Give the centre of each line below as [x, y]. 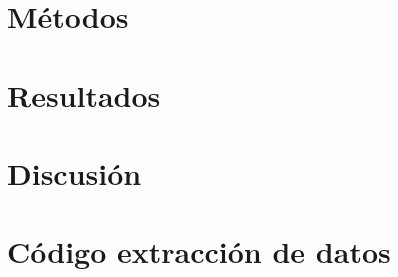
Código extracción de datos [199, 251]
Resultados [84, 94]
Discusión [74, 172]
